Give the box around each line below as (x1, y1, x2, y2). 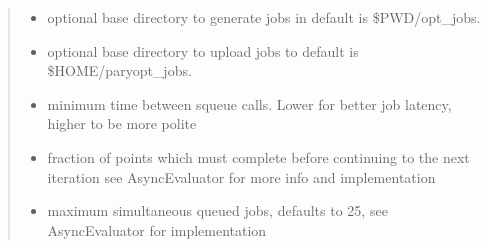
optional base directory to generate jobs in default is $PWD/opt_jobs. (47, 7, 481, 27)
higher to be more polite (47, 113, 197, 134)
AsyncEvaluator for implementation (47, 219, 267, 240)
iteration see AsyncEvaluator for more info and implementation (47, 166, 436, 187)
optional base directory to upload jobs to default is (47, 40, 359, 61)
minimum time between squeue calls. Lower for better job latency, (47, 93, 452, 114)
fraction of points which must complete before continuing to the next (47, 146, 470, 167)
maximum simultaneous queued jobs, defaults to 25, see (47, 200, 388, 221)
